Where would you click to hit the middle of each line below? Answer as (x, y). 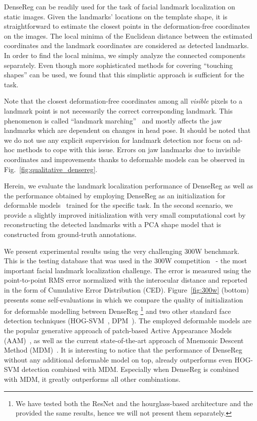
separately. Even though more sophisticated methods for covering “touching (119, 65)
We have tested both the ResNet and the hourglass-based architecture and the (134, 403)
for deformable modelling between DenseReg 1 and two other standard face (118, 310)
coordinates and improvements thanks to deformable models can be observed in (125, 159)
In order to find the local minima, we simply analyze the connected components (125, 55)
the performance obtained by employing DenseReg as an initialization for (115, 195)
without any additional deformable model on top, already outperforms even (118, 359)
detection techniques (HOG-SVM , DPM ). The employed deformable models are (128, 321)
